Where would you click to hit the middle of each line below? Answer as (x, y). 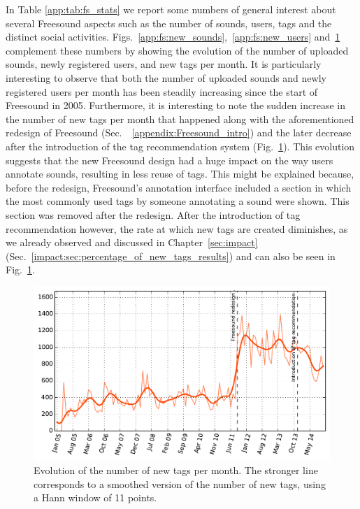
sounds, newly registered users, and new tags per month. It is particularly (164, 64)
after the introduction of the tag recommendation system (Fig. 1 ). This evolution (180, 146)
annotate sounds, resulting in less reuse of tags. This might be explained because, (180, 174)
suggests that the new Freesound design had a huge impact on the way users (170, 160)
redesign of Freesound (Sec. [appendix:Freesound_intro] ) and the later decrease (179, 132)
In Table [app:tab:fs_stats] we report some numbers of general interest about (171, 9)
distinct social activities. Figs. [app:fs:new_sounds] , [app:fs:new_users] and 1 (173, 37)
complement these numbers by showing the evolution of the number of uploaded (177, 50)
